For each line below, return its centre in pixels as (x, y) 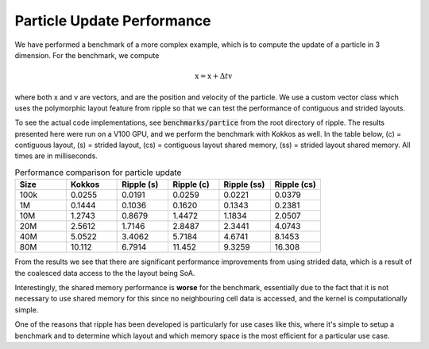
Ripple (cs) (296, 184)
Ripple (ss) (244, 184)
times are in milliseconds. (56, 156)
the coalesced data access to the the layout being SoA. (105, 273)
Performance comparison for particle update (98, 173)
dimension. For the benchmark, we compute (87, 55)
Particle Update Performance (113, 21)
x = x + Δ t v (214, 76)
